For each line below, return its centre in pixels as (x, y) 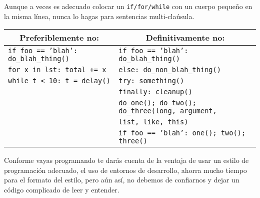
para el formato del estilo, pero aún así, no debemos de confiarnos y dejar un (122, 180)
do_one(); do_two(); (157, 103)
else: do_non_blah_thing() (170, 70)
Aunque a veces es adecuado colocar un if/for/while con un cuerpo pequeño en (128, 6)
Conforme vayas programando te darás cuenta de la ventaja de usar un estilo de (126, 160)
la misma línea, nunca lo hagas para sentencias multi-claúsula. (99, 16)
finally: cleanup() (155, 92)
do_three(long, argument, (168, 111)
